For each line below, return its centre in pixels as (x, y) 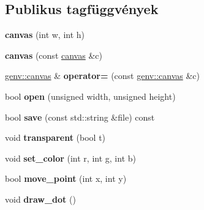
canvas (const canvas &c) (54, 55)
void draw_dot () (40, 199)
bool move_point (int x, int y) (66, 178)
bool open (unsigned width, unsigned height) (90, 96)
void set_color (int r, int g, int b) (70, 158)
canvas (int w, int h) (45, 35)
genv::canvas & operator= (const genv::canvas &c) (102, 76)
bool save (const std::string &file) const (80, 117)
